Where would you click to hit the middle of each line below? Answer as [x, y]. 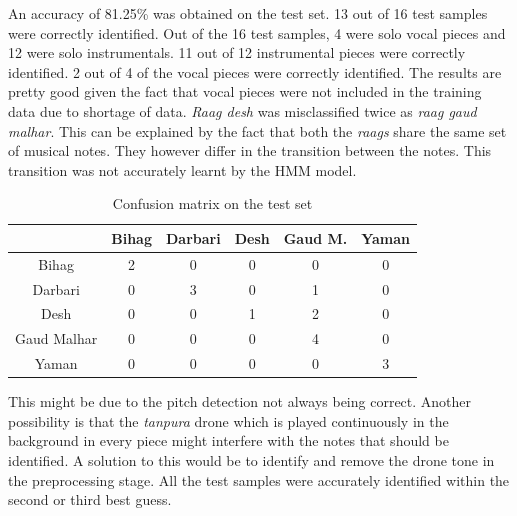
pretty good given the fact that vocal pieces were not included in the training [245, 91]
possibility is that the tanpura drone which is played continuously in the [228, 420]
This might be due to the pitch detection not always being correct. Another [240, 401]
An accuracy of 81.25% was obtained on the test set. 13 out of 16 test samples [248, 13]
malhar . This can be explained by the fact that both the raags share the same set [257, 130]
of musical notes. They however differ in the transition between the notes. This [250, 150]
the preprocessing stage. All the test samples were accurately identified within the [259, 479]
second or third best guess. [90, 499]
